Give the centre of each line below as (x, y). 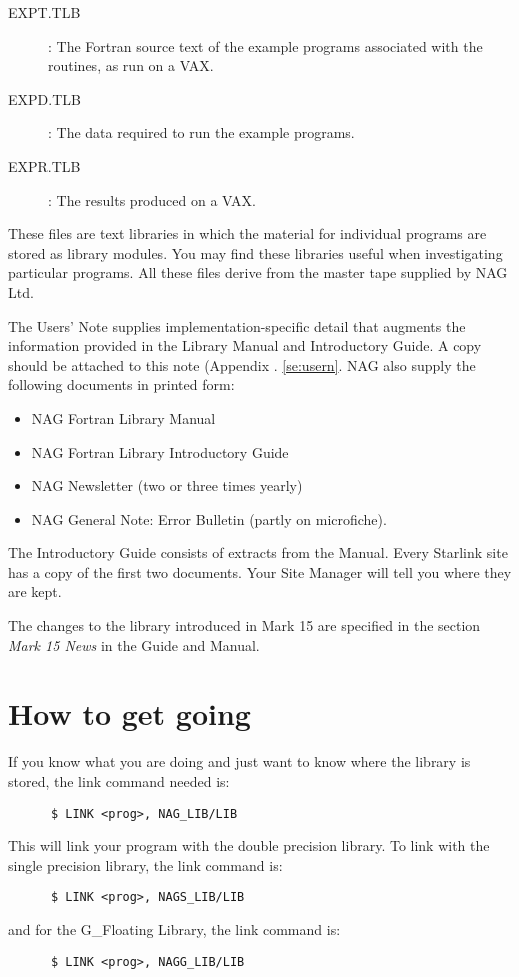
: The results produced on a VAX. (152, 199)
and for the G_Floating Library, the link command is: (174, 929)
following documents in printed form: (121, 384)
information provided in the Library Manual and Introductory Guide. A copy (245, 345)
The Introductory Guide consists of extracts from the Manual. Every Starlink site (258, 552)
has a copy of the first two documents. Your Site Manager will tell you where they (260, 571)
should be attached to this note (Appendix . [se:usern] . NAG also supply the (242, 364)
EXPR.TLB (44, 165)
